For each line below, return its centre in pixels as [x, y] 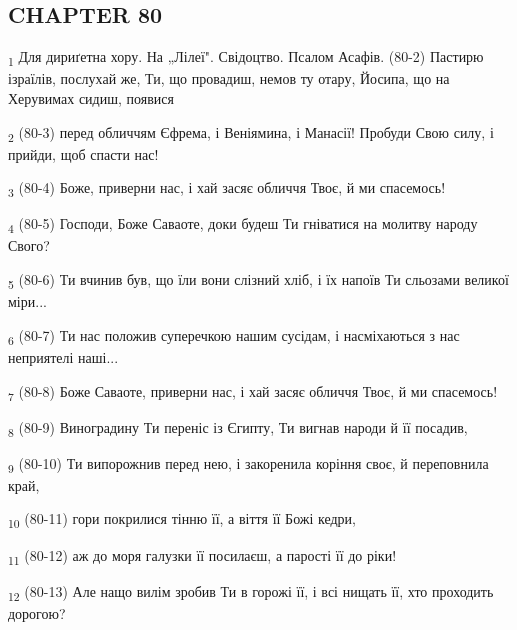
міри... [27, 301]
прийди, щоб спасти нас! [83, 153]
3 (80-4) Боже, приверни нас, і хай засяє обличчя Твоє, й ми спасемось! [227, 189]
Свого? [29, 245]
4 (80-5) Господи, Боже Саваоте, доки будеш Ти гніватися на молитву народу [243, 225]
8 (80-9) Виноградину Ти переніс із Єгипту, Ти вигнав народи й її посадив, [238, 428]
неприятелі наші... [63, 356]
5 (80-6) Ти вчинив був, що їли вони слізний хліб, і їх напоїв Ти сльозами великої [258, 280]
